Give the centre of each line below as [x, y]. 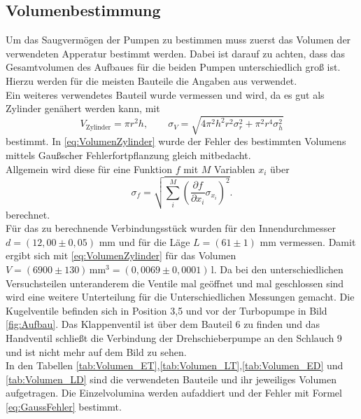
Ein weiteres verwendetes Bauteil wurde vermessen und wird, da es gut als [165, 94]
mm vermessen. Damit [308, 241]
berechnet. [28, 214]
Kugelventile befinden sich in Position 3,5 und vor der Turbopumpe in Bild [167, 310]
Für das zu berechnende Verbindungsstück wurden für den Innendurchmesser [171, 228]
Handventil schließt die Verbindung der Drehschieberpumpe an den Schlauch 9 [174, 337]
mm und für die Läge [144, 241]
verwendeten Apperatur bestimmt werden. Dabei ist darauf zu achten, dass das [175, 53]
